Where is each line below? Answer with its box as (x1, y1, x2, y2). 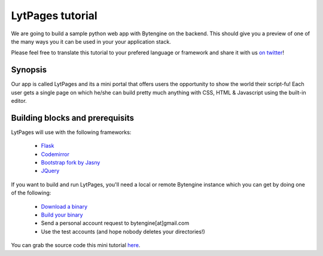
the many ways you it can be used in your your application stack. (11, 38, 172, 45)
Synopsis (11, 65, 47, 75)
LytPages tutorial (11, 9, 98, 22)
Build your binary (41, 211, 83, 218)
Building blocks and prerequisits (11, 112, 135, 123)
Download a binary (41, 203, 88, 210)
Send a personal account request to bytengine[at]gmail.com (41, 220, 190, 227)
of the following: (11, 189, 51, 197)
